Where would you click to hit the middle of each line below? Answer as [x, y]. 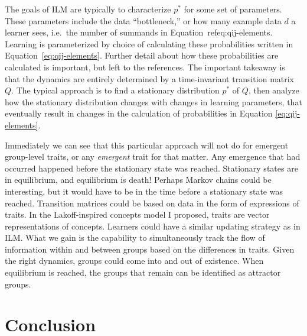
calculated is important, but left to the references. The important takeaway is [145, 67]
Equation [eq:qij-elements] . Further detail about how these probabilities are [142, 55]
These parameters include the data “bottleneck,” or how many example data [143, 20]
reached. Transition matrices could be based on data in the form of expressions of [152, 203]
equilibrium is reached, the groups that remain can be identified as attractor [143, 272]
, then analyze [274, 90]
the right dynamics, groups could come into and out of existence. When [134, 261]
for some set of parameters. [233, 9]
